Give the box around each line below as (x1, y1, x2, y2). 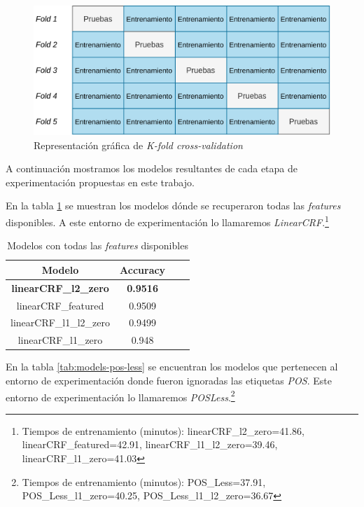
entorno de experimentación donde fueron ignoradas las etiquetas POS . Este (6, 373, 332, 387)
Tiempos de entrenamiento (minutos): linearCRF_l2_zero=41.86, (22, 423, 304, 438)
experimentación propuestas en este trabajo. (6, 174, 195, 189)
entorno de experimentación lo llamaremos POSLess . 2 (6, 387, 235, 404)
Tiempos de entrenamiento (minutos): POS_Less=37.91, (22, 474, 266, 489)
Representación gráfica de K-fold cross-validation (34, 137, 243, 152)
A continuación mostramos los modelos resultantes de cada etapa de (6, 161, 297, 176)
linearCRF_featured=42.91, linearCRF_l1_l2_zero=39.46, (22, 437, 278, 452)
